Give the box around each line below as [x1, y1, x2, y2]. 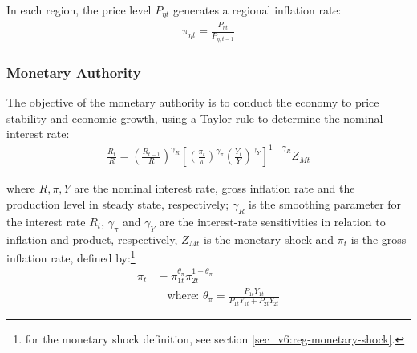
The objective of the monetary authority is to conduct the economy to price [6, 94, 379, 111]
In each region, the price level [6, 2, 152, 18]
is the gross [350, 230, 407, 247]
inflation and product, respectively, [6, 230, 178, 247]
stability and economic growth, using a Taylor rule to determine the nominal [6, 109, 383, 126]
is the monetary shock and [204, 230, 334, 247]
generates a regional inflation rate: [173, 2, 342, 18]
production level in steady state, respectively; [6, 196, 229, 213]
